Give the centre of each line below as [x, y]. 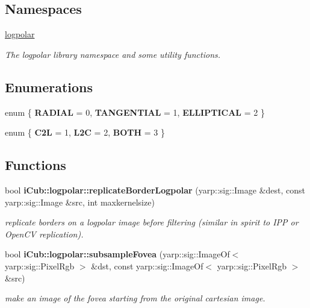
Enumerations [49, 86]
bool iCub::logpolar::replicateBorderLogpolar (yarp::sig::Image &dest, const [155, 190]
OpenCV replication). [44, 234]
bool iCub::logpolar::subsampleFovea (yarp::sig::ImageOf [117, 254]
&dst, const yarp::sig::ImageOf [147, 266]
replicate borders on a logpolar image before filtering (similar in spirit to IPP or [152, 222]
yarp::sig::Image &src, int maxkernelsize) [80, 202]
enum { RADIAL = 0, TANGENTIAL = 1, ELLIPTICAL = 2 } [135, 112]
